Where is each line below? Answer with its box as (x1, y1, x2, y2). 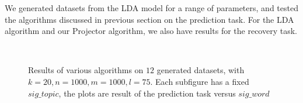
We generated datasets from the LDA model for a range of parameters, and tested (5, 2, 298, 13)
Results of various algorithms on (28, 64, 144, 76)
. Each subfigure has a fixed (150, 75, 249, 87)
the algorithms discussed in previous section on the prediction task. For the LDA (5, 13, 294, 25)
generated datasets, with (156, 64, 245, 76)
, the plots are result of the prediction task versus (58, 87, 236, 99)
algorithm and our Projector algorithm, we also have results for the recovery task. (5, 25, 297, 37)
